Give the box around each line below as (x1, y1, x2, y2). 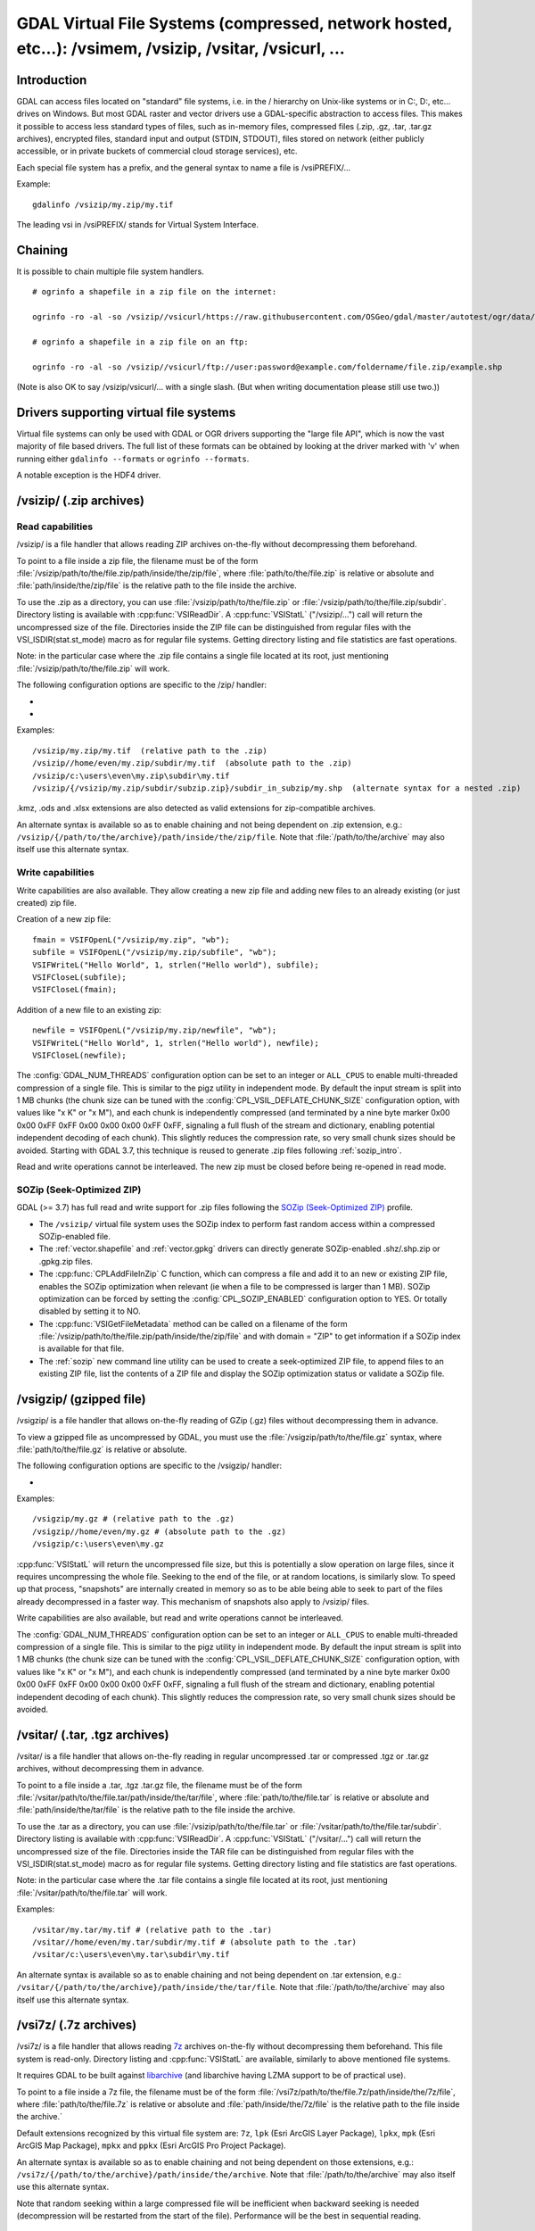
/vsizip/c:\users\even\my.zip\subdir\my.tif (32, 770, 231, 781)
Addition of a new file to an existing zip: (16, 1004, 162, 1015)
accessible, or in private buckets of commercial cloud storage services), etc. (16, 145, 298, 156)
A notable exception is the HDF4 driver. (16, 469, 161, 481)
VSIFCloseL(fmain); (32, 984, 118, 995)
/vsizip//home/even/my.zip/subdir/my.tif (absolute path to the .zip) (32, 759, 352, 768)
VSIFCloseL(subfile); (32, 972, 127, 982)
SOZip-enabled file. (38, 1231, 111, 1241)
